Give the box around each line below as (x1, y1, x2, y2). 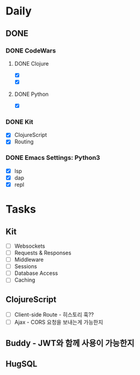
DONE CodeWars (5, 46, 56, 55)
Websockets (14, 242, 46, 250)
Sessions (14, 263, 37, 270)
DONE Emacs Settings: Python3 (5, 154, 100, 162)
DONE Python (14, 90, 49, 98)
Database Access (14, 269, 58, 277)
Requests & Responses (14, 249, 72, 257)
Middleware (14, 256, 44, 263)
